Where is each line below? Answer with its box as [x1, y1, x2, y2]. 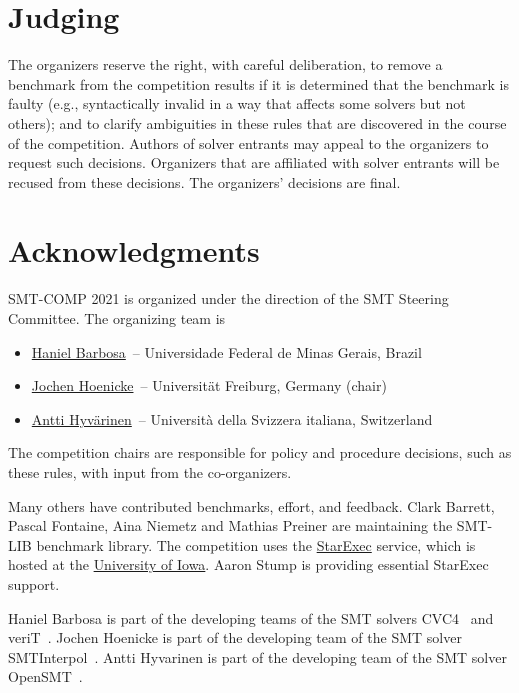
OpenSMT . [8, 666, 83, 687]
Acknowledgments [8, 230, 260, 271]
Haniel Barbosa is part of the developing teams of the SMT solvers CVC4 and [8, 607, 494, 628]
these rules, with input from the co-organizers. [8, 461, 292, 482]
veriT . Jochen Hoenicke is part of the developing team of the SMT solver [8, 627, 462, 648]
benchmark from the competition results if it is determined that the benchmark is [8, 73, 510, 94]
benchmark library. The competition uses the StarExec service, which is [36, 534, 476, 555]
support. [8, 573, 60, 594]
